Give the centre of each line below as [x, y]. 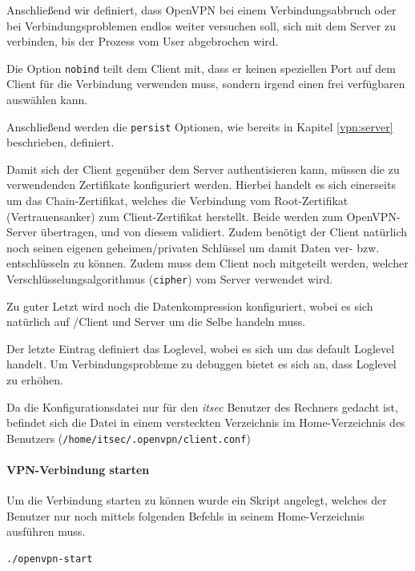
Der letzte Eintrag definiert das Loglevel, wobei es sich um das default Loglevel [201, 348]
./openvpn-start [50, 559]
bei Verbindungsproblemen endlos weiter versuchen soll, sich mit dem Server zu [201, 25]
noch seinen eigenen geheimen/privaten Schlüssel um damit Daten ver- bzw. [193, 247]
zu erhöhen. [35, 380]
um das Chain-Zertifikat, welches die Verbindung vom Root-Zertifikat [177, 201]
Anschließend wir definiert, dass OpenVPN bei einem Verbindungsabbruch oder [201, 10]
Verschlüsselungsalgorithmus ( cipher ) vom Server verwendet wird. [170, 279]
